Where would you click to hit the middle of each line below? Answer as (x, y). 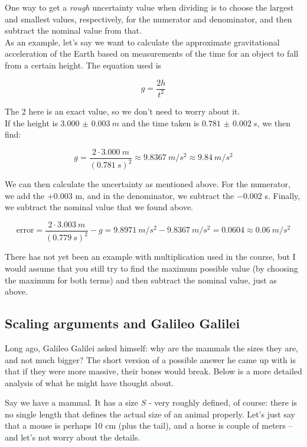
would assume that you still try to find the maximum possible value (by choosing (151, 268)
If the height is (31, 123)
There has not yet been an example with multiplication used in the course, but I (150, 257)
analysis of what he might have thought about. (89, 382)
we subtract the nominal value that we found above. (99, 207)
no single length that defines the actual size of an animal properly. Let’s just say (150, 414)
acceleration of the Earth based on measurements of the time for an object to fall (152, 53)
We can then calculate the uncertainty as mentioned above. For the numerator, (148, 184)
